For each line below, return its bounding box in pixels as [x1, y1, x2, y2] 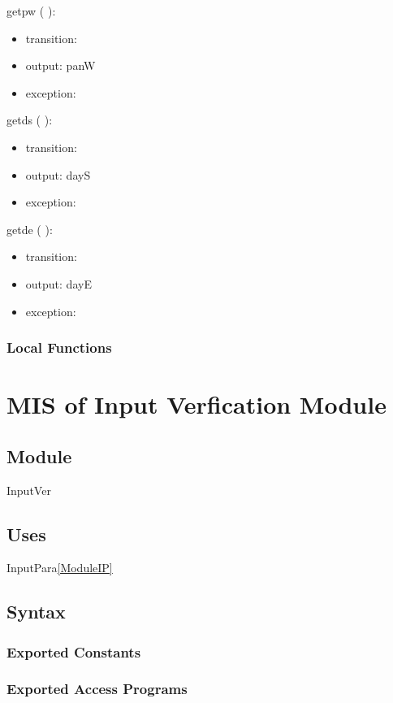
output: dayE [25, 275, 92, 292]
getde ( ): [6, 220, 53, 237]
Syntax [6, 599, 66, 624]
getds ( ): [6, 111, 53, 128]
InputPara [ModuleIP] [6, 559, 113, 576]
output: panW [25, 57, 96, 74]
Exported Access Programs [6, 679, 188, 699]
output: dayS [25, 166, 91, 183]
